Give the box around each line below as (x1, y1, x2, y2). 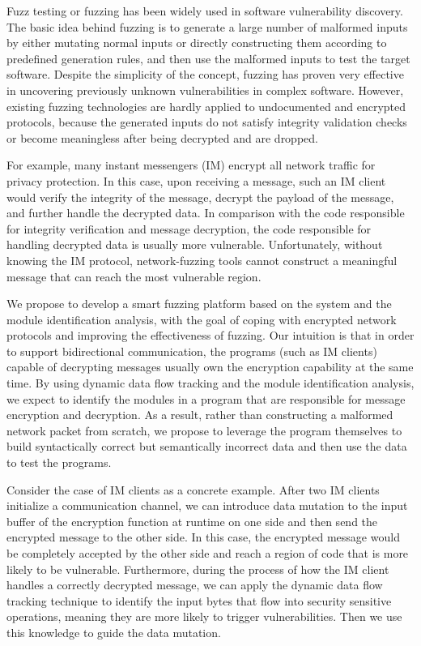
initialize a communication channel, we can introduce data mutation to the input (6, 497, 408, 514)
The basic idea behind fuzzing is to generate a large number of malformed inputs (6, 18, 408, 35)
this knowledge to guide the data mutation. (6, 623, 221, 640)
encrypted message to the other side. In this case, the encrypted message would (6, 528, 400, 545)
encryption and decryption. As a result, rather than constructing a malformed (6, 406, 393, 423)
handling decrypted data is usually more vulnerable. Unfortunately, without (6, 236, 383, 253)
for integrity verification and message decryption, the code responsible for (6, 220, 372, 237)
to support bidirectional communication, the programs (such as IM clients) (6, 342, 377, 359)
